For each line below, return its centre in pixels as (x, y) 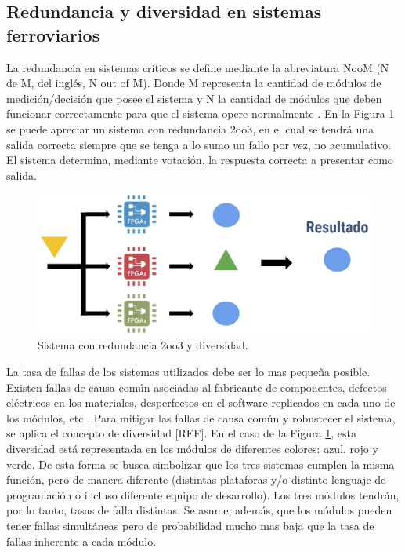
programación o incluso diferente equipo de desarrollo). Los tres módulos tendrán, (203, 494)
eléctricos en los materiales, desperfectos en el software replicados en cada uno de (201, 402)
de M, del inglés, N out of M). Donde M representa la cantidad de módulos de (194, 83)
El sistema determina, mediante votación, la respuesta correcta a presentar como (200, 160)
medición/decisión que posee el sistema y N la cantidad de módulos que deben (194, 98)
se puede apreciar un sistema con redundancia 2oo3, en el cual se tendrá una (190, 128)
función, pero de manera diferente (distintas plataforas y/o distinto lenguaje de (196, 479)
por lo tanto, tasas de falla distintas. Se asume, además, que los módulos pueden (199, 510)
